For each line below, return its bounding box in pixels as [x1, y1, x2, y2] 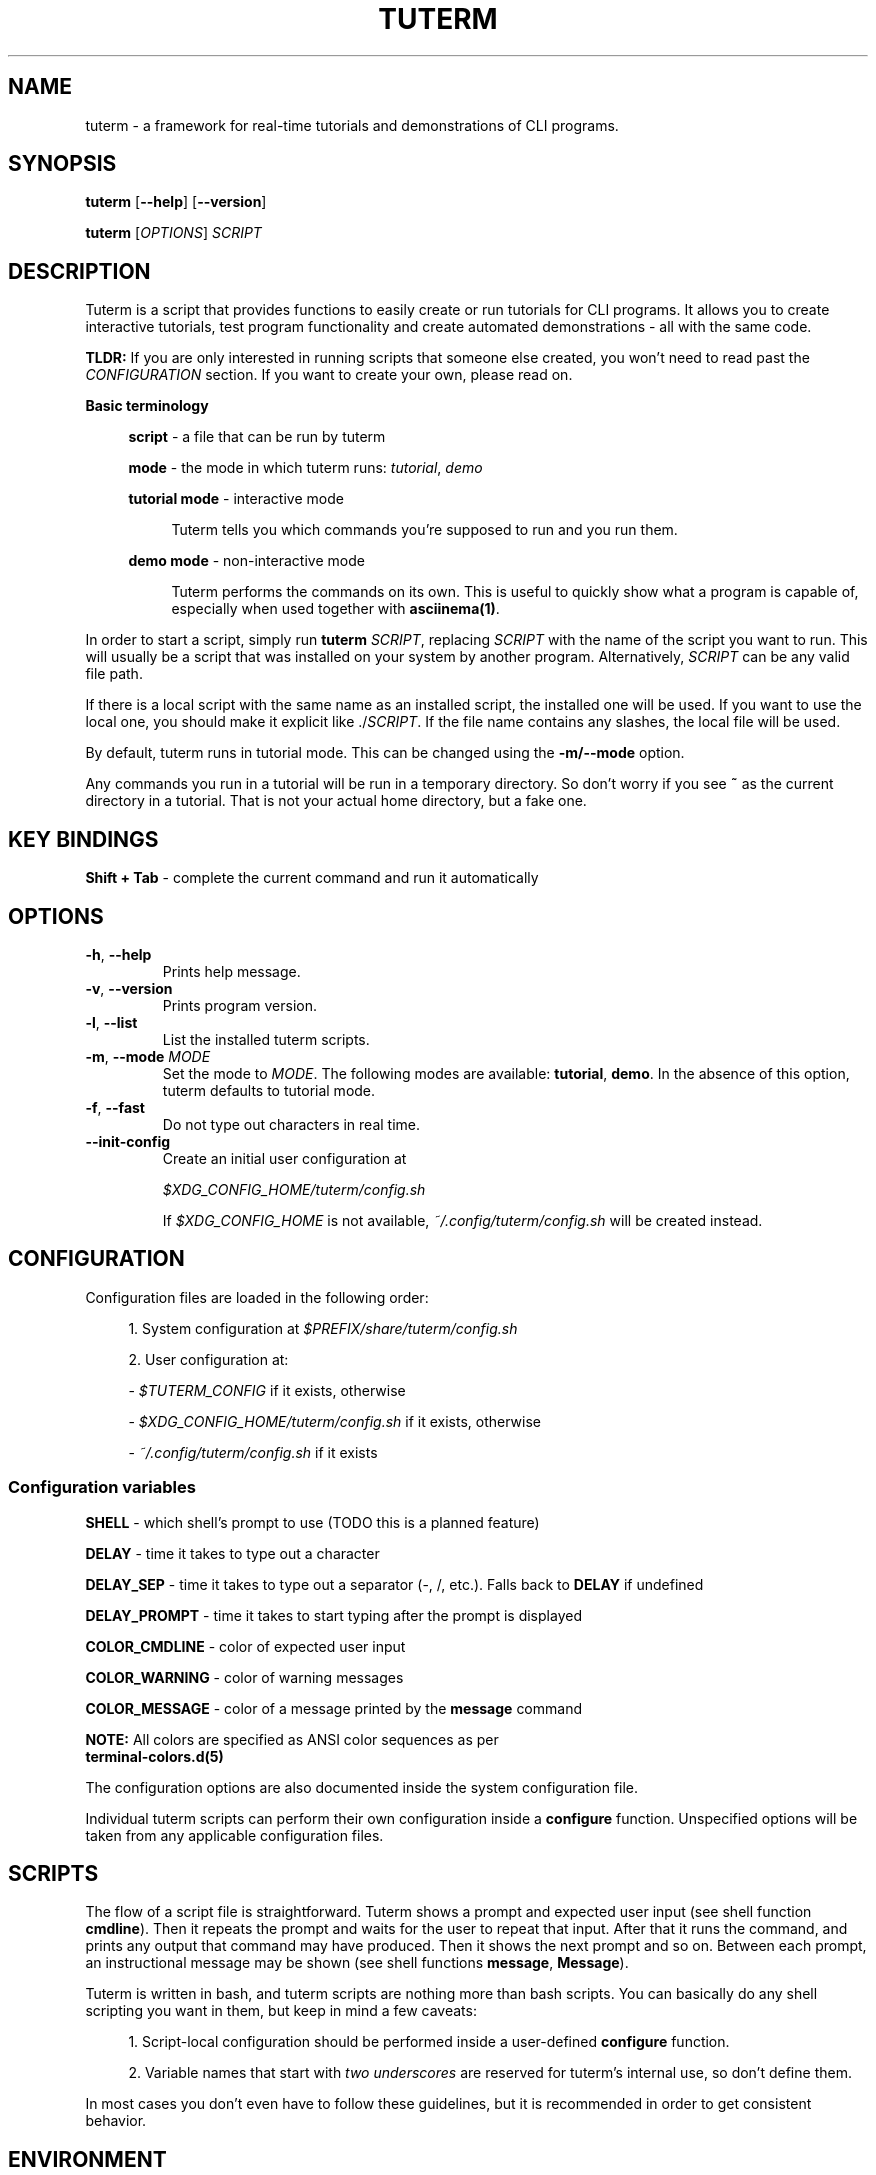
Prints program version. [162, 996, 318, 1014]
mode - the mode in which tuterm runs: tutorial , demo [128, 459, 483, 477]
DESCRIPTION [8, 258, 151, 284]
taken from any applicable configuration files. [85, 1826, 384, 1844]
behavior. [85, 2112, 147, 2130]
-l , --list [85, 1013, 138, 1031]
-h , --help [85, 945, 152, 963]
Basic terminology [85, 397, 209, 415]
